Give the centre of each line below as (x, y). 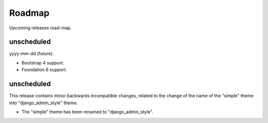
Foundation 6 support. (44, 70)
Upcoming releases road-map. (40, 28)
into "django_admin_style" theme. (43, 103)
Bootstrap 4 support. (43, 62)
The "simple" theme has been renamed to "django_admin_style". (87, 112)
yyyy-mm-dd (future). (32, 54)
